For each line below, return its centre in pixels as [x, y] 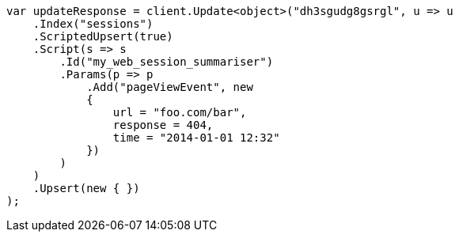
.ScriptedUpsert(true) [103, 36]
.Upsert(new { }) [86, 188]
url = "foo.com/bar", [180, 112]
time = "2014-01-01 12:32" [196, 138]
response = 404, [163, 125]
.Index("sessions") [93, 24]
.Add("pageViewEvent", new [170, 87]
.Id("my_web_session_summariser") [167, 62]
